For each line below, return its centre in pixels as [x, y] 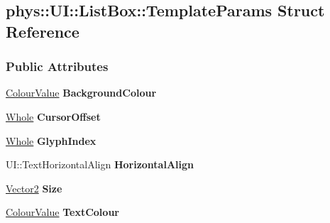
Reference [43, 31]
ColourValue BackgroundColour [81, 93]
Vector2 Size [34, 188]
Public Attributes [57, 66]
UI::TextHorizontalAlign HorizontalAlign [100, 164]
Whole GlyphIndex [51, 140]
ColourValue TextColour [62, 212]
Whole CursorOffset [53, 116]
